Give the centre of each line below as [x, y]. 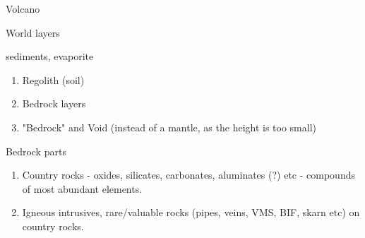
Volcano [23, 8]
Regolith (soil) [53, 79]
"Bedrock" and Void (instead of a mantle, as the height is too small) [169, 127]
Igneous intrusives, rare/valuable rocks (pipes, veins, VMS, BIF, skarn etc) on [191, 212]
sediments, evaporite [50, 56]
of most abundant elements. [82, 188]
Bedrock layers [54, 103]
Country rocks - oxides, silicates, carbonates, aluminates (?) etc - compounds [189, 175]
